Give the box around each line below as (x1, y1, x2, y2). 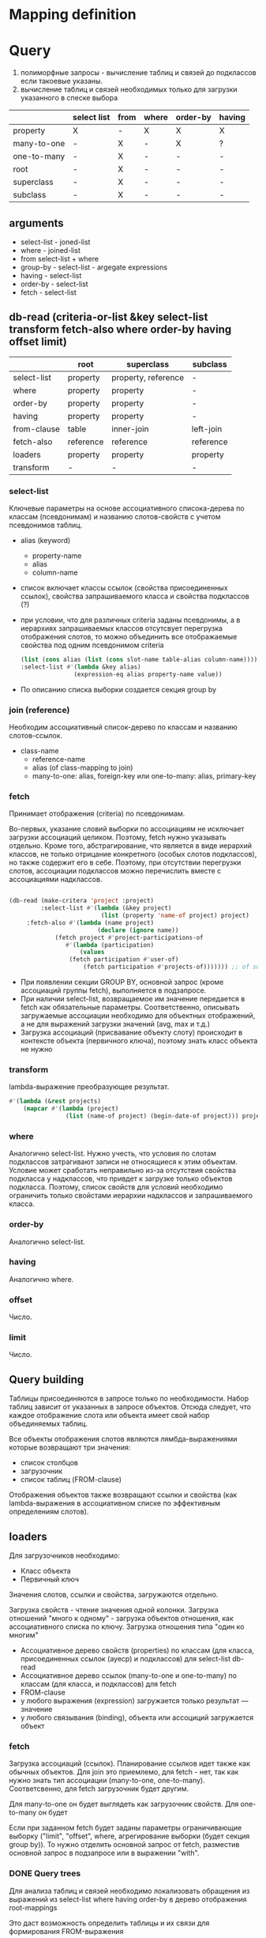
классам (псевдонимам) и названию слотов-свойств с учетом (9, 512, 221, 522)
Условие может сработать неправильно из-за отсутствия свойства (9, 1166, 236, 1175)
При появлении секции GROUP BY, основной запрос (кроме (20, 978, 224, 987)
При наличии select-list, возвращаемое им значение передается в (20, 994, 245, 1004)
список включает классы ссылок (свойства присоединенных (20, 583, 228, 593)
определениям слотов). (9, 1507, 89, 1517)
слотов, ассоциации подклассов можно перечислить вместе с (9, 866, 222, 876)
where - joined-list (20, 245, 81, 255)
